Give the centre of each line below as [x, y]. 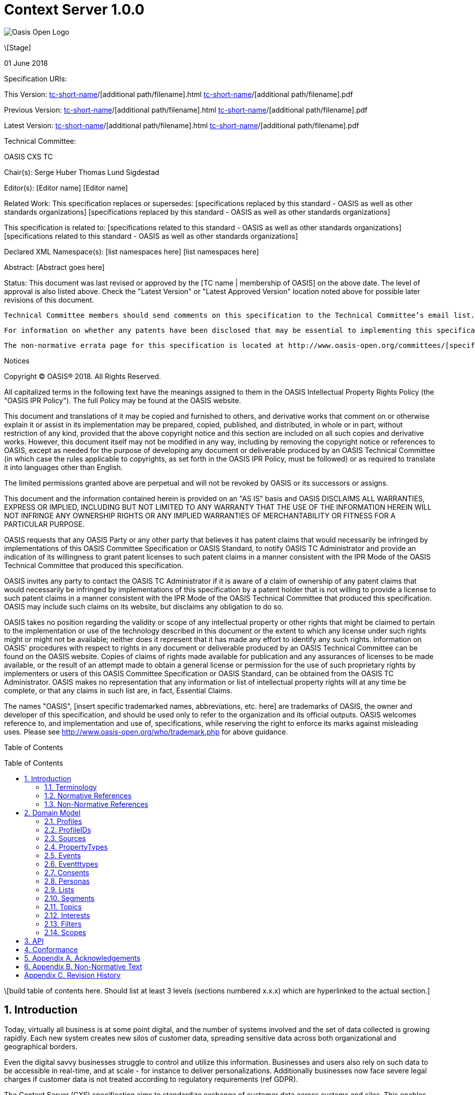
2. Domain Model [52, 812]
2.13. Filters [63, 924]
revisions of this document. [49, 300]
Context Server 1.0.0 [74, 10]
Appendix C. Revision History [72, 975]
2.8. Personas [67, 881]
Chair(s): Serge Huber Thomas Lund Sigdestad [82, 172]
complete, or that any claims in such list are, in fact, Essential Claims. [118, 690]
